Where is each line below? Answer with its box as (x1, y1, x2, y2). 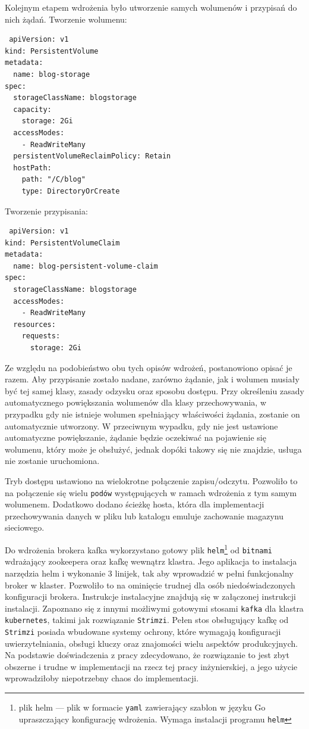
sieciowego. (5, 521, 45, 534)
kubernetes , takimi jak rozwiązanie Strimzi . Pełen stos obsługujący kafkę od (5, 613, 289, 626)
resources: (13, 320, 56, 329)
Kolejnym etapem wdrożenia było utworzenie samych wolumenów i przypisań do (5, 1, 297, 13)
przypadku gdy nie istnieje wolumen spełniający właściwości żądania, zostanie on (5, 408, 300, 420)
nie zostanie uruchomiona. (5, 454, 100, 467)
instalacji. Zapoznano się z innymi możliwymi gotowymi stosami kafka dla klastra (5, 602, 304, 614)
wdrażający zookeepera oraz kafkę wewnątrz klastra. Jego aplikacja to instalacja (5, 555, 297, 568)
